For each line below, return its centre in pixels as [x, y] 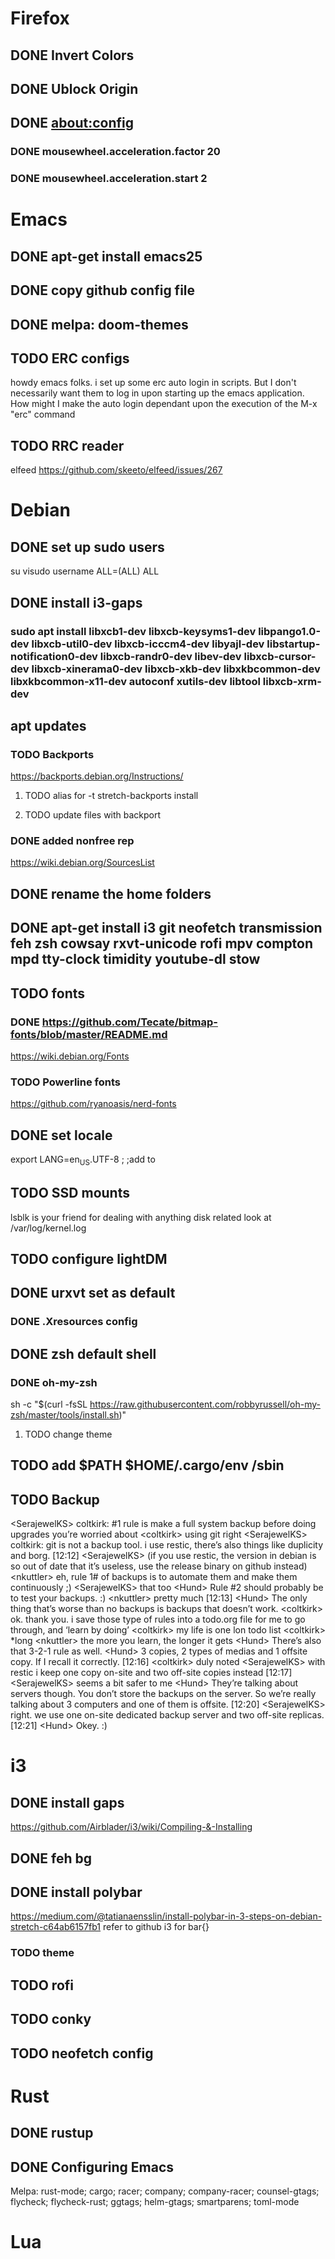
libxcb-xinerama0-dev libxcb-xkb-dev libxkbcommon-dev [176, 669]
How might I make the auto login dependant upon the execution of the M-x [164, 404]
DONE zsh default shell [83, 1353]
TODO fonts [48, 993]
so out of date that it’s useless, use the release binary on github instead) [159, 1566]
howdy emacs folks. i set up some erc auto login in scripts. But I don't [153, 383]
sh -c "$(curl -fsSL [49, 1404]
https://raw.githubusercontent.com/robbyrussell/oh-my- [205, 1404]
